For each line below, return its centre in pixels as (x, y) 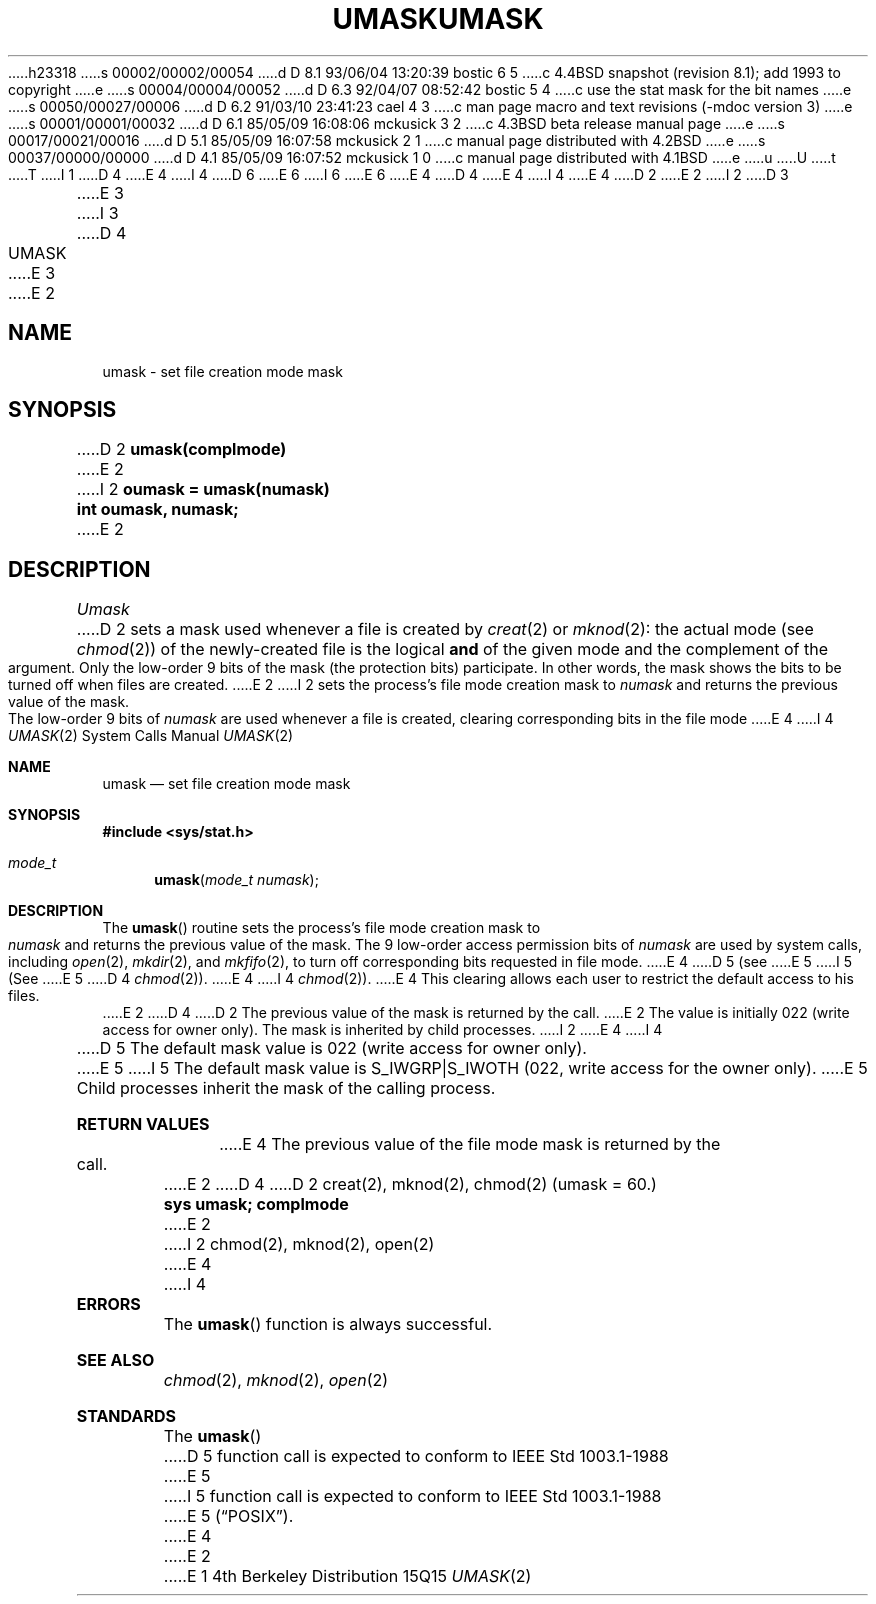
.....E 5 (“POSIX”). (228, 1516)
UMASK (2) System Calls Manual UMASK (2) (151, 736)
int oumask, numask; (157, 509)
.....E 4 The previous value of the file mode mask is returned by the (470, 1144)
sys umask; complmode (256, 1204)
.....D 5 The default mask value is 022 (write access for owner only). (331, 1048)
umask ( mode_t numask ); (236, 880)
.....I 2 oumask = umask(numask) (203, 489)
